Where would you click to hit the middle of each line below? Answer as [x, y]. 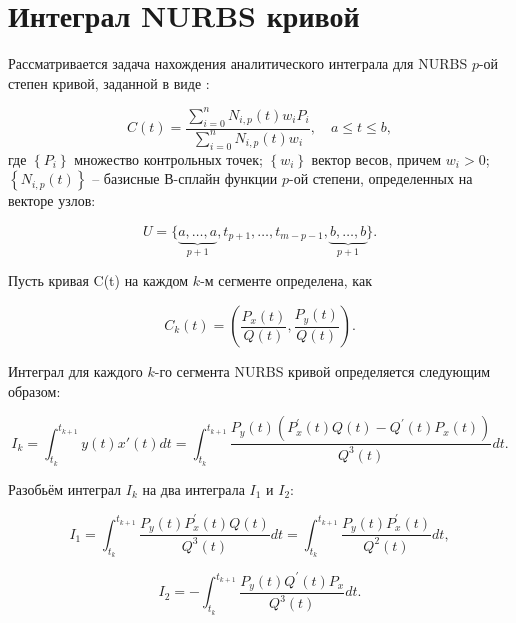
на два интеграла [193, 488]
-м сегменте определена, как [286, 280]
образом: [34, 390]
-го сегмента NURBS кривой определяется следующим [322, 371]
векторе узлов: [52, 200]
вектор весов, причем [376, 158]
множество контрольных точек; [168, 158]
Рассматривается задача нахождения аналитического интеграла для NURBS [238, 63]
